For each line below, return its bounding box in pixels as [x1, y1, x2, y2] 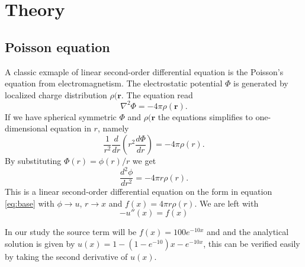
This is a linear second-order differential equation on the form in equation [5, 185, 272, 198]
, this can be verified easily [203, 237, 300, 249]
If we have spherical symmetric [5, 110, 117, 123]
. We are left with [194, 197, 259, 209]
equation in [50, 122, 91, 134]
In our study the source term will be [5, 226, 137, 238]
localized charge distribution [5, 88, 107, 101]
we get [132, 155, 156, 167]
